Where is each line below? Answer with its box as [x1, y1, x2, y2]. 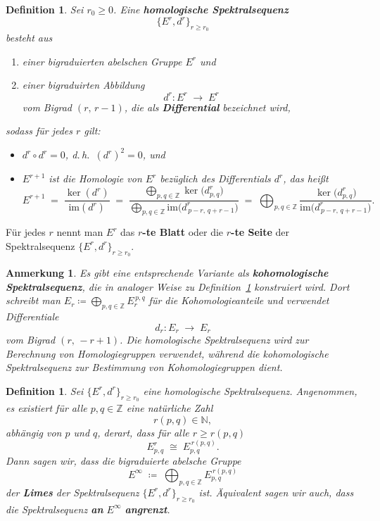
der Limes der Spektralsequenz [6, 484, 139, 499]
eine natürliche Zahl [126, 401, 213, 415]
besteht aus [6, 30, 53, 45]
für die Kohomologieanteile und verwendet [148, 293, 329, 308]
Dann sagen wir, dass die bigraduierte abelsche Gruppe [6, 453, 241, 467]
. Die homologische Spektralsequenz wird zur [120, 332, 309, 347]
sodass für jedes [6, 123, 73, 138]
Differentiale [6, 309, 59, 324]
